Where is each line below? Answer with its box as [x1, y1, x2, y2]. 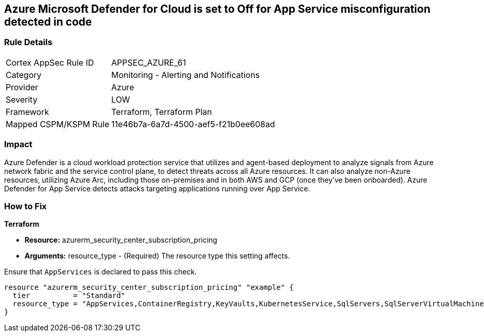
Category [6, 69, 42, 80]
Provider [6, 82, 38, 92]
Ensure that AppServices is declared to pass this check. [4, 267, 197, 276]
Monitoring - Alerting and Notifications [111, 69, 260, 80]
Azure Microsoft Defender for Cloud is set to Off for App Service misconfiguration [4, 3, 431, 15]
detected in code [4, 15, 92, 28]
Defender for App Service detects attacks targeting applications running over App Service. [4, 184, 310, 193]
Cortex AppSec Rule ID [6, 57, 94, 68]
